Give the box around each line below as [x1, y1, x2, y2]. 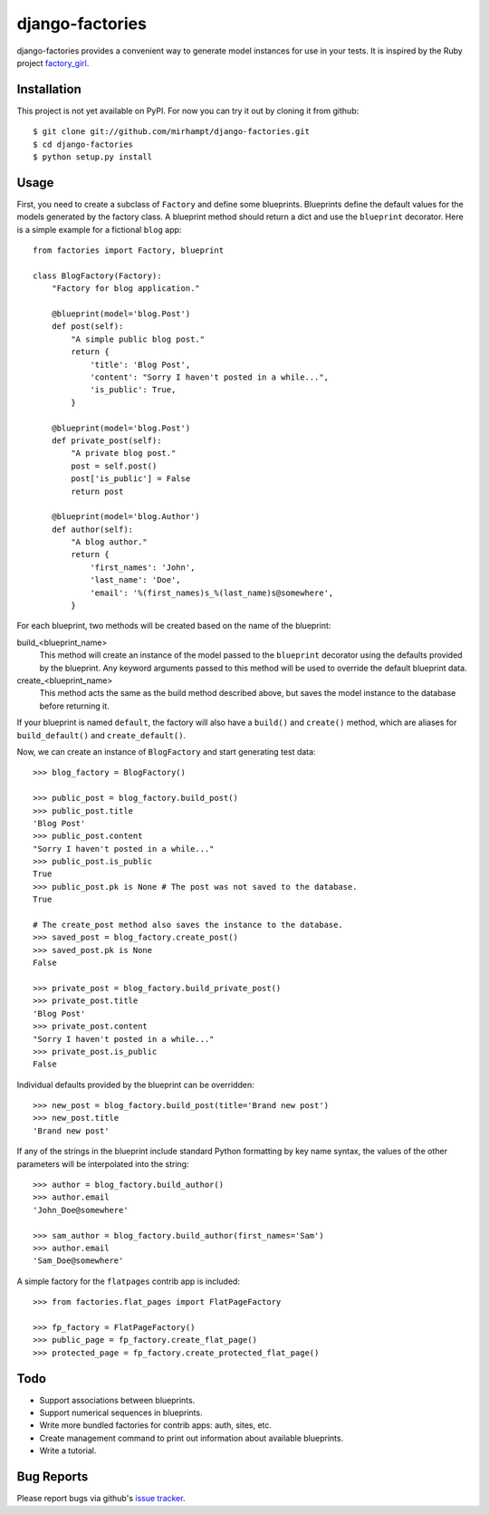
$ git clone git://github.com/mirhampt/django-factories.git [33, 127, 310, 137]
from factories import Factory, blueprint [33, 246, 225, 256]
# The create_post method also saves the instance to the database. [33, 920, 343, 931]
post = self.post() [71, 460, 158, 471]
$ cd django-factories [33, 139, 134, 149]
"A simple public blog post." [71, 333, 206, 344]
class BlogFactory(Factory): [33, 270, 162, 281]
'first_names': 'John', [90, 562, 196, 573]
